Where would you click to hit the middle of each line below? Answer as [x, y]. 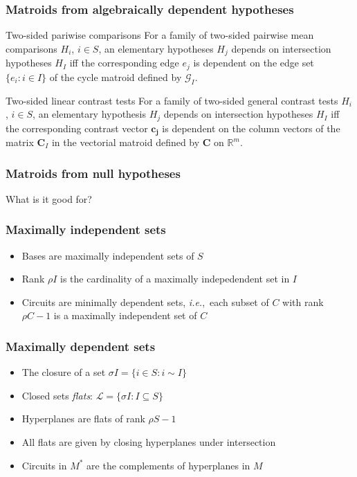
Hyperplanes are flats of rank [83, 418]
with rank [303, 301]
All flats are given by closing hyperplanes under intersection [149, 442]
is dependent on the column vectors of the [251, 128]
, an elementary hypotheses [156, 48]
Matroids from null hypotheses [93, 173]
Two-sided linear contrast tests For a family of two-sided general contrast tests [172, 100]
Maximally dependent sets [81, 346]
